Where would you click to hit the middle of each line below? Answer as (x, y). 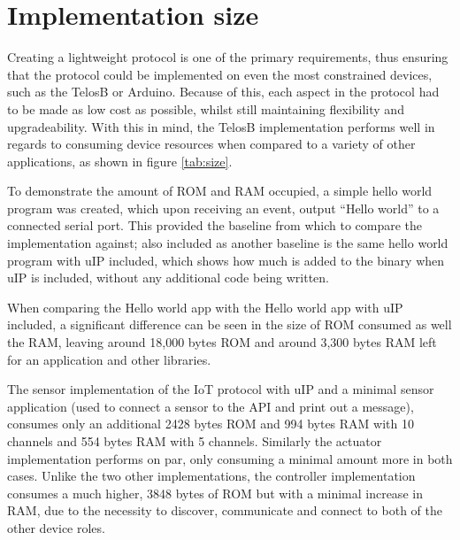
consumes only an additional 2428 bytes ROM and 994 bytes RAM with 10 (211, 424)
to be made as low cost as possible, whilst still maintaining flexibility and (206, 108)
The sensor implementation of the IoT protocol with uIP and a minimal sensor (221, 389)
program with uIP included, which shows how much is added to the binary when (226, 260)
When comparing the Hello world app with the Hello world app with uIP (205, 307)
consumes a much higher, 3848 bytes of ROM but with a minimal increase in (215, 493)
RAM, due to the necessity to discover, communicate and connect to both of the (225, 510)
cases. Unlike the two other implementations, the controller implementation (211, 476)
